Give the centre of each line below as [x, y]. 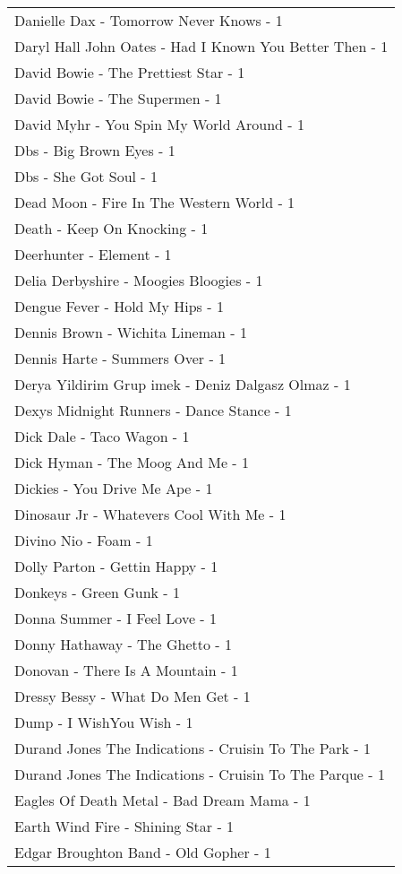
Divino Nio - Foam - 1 [84, 540]
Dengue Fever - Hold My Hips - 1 [119, 306]
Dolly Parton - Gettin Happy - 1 [116, 566]
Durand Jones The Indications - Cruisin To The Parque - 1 [200, 774]
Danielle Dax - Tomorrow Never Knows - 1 [149, 20]
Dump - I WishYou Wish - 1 [104, 722]
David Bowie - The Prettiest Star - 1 [130, 72]
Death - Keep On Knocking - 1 [111, 228]
